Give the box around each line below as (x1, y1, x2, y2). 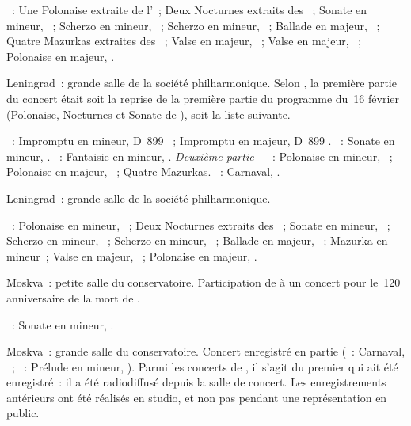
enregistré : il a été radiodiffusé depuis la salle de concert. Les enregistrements (6, 374, 386, 390)
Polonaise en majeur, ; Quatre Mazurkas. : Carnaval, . (6, 163, 280, 180)
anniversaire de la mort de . (6, 289, 140, 306)
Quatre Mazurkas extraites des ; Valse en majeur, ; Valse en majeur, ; (6, 32, 362, 49)
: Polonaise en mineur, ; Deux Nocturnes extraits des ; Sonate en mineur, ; (11, 216, 390, 233)
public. (6, 405, 40, 421)
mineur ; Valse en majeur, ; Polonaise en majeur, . (6, 247, 257, 264)
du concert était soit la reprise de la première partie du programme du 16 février (6, 89, 399, 106)
